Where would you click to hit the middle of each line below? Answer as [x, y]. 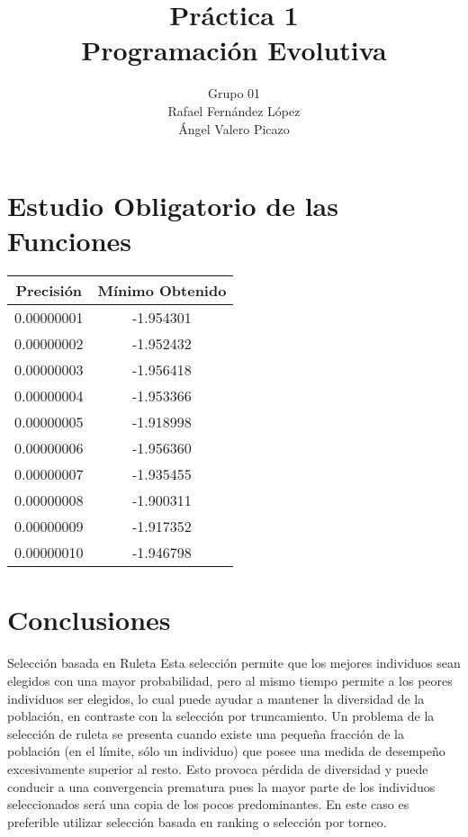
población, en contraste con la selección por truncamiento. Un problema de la [221, 716]
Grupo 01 [234, 93]
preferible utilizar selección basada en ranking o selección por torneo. [197, 821]
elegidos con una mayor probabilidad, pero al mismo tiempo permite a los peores [230, 680]
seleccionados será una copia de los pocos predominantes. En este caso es [208, 804]
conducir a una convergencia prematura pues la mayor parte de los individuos [221, 786]
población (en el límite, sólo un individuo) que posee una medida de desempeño [226, 751]
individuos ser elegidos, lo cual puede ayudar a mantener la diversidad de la [216, 698]
